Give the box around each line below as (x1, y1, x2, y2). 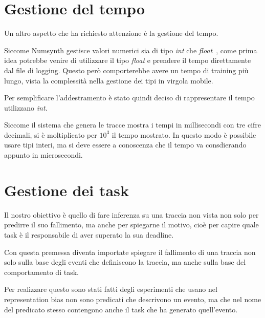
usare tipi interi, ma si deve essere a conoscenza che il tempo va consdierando (4, 139, 247, 150)
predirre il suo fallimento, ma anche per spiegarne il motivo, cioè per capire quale (4, 219, 259, 230)
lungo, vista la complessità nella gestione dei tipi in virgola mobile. (4, 75, 213, 86)
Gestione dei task (4, 179, 129, 200)
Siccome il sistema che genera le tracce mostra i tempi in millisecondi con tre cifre (4, 119, 261, 130)
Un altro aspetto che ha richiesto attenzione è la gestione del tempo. (4, 28, 218, 38)
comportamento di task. (4, 266, 79, 277)
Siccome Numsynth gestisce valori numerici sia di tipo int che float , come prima (4, 45, 257, 55)
